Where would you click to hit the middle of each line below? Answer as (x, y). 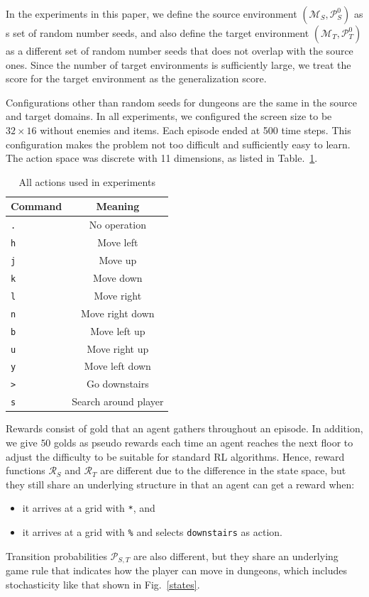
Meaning (118, 206)
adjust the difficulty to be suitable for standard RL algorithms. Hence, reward (175, 456)
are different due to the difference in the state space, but (223, 470)
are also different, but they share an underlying (236, 555)
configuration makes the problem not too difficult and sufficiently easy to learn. (178, 144)
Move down (118, 277)
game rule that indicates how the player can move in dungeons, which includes (176, 570)
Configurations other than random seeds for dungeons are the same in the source (181, 102)
